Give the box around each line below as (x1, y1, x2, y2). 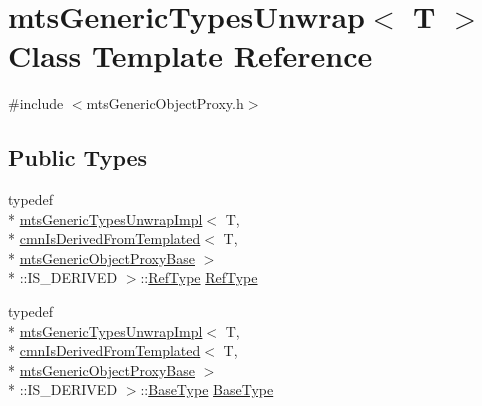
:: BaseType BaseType (140, 379, 274, 400)
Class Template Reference (8, 35, 373, 76)
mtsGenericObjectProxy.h (86, 93, 244, 114)
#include (8, 93, 64, 114)
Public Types (8, 142, 148, 173)
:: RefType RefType (140, 267, 258, 288)
